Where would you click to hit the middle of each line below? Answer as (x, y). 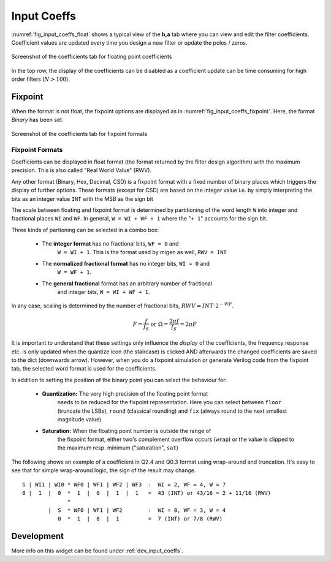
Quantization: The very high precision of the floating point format (125, 394)
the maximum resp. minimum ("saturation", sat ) (118, 448)
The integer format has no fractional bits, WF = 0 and (110, 244)
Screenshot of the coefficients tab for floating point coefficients (92, 57)
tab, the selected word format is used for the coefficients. (84, 369)
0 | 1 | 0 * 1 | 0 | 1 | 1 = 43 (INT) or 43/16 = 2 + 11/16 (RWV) (147, 493)
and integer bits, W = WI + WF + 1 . (104, 292)
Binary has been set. (37, 120)
